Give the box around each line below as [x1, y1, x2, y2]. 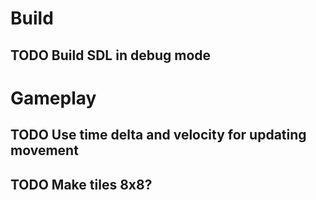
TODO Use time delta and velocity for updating [10, 127, 307, 144]
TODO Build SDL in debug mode [10, 47, 212, 64]
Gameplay [10, 87, 97, 109]
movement [10, 142, 79, 159]
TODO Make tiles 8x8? [10, 176, 153, 193]
